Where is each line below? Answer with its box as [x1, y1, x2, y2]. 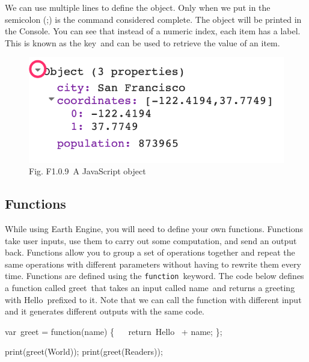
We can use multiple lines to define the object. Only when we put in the [5, 1, 271, 13]
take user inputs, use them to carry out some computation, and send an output [5, 234, 297, 247]
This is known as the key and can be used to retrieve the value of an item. [5, 36, 280, 49]
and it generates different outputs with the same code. [5, 305, 205, 318]
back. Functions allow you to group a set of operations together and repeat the [5, 246, 295, 259]
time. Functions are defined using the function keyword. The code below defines [5, 269, 304, 282]
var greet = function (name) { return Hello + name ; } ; [5, 325, 222, 337]
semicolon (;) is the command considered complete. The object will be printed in [5, 13, 302, 25]
